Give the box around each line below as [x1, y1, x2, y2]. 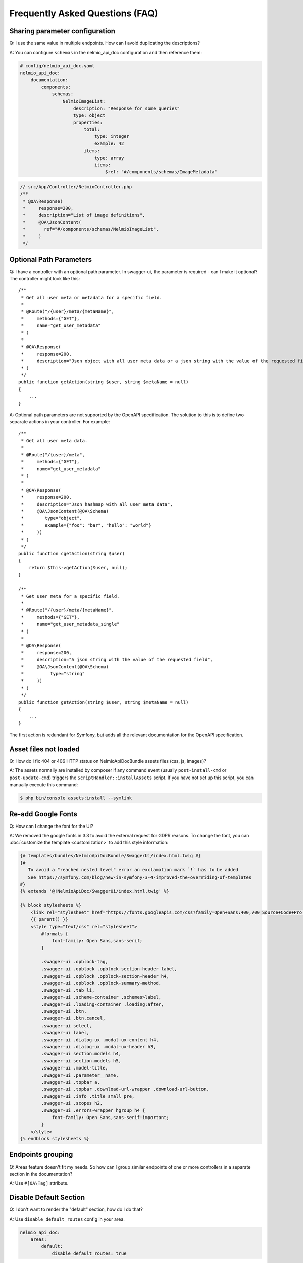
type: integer [94, 134, 130, 139]
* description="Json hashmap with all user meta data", [21, 501, 173, 507]
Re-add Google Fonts [9, 810, 78, 818]
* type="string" [21, 671, 85, 676]
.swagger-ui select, [41, 1023, 92, 1028]
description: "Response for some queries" [73, 105, 180, 111]
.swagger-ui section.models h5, [41, 1058, 121, 1063]
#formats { [41, 931, 68, 937]
